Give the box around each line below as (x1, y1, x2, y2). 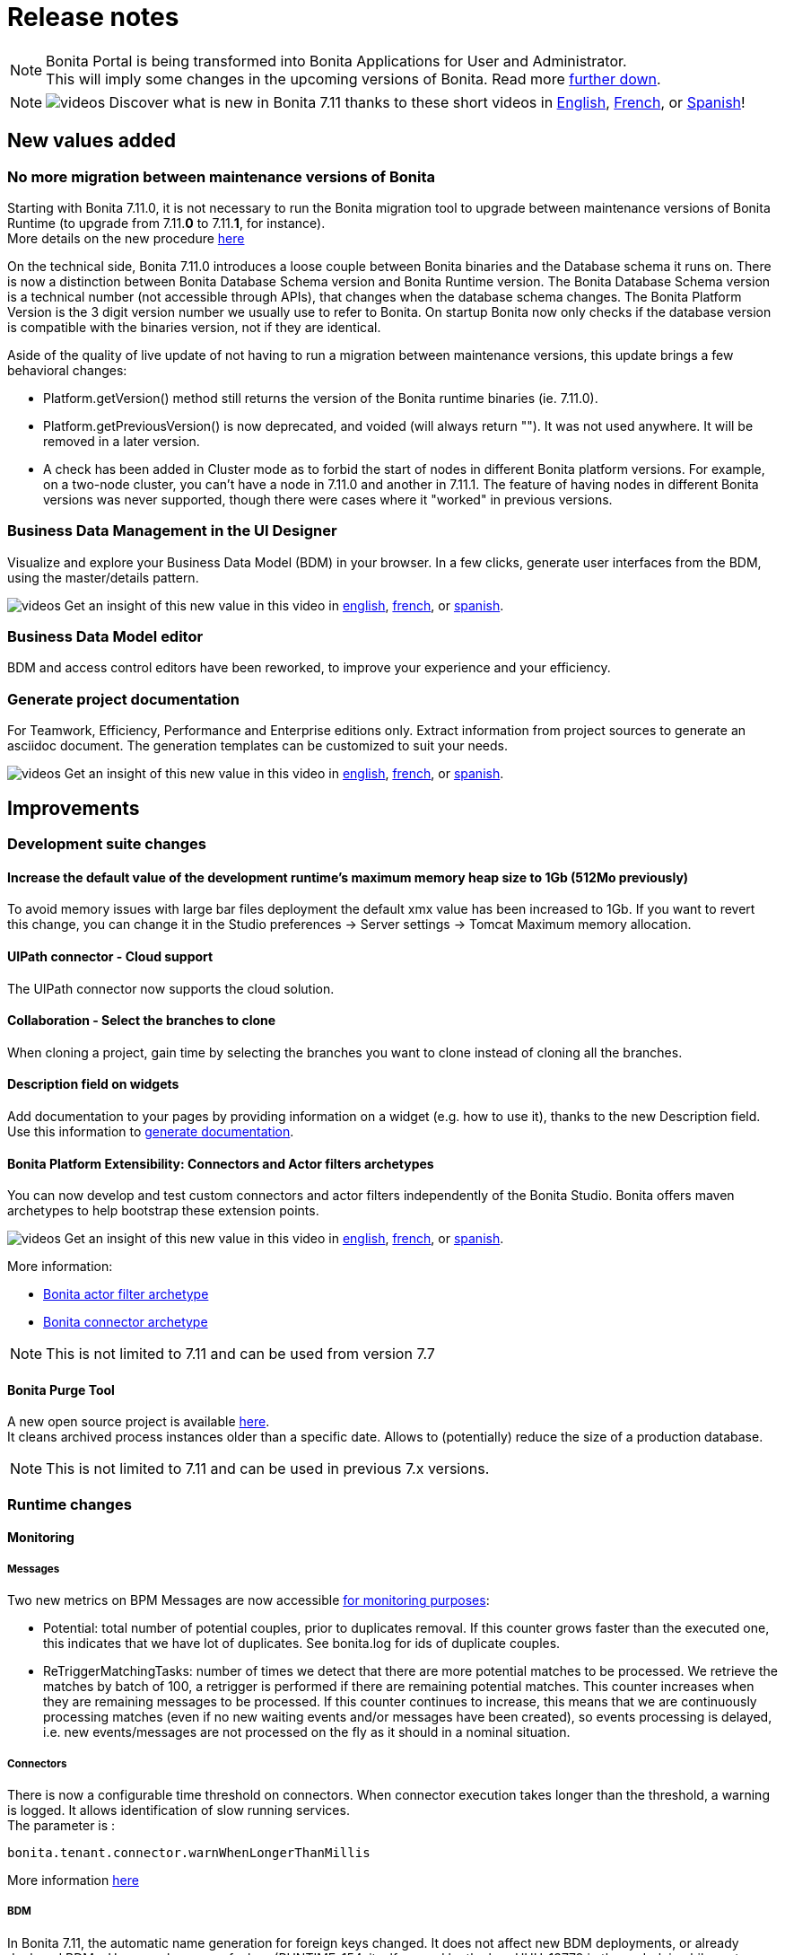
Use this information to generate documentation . (7, 1123, 294, 1139)
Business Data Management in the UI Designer (7, 522, 337, 540)
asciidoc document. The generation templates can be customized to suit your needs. (7, 738, 509, 754)
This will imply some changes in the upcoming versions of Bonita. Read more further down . (46, 69, 661, 88)
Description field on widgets (7, 1076, 179, 1092)
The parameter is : (7, 1817, 116, 1833)
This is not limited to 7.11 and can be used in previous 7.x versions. (46, 1460, 490, 1478)
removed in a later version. (43, 433, 200, 449)
